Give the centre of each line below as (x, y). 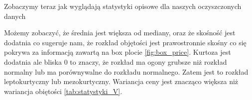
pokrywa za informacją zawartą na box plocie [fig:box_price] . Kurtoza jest (118, 52)
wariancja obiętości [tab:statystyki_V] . (63, 91)
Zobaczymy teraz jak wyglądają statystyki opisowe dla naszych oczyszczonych (123, 6)
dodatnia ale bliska (33, 61)
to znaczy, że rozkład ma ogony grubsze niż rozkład (148, 61)
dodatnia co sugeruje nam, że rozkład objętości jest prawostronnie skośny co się (125, 42)
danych (15, 16)
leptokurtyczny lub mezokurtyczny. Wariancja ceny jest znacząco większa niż (121, 81)
